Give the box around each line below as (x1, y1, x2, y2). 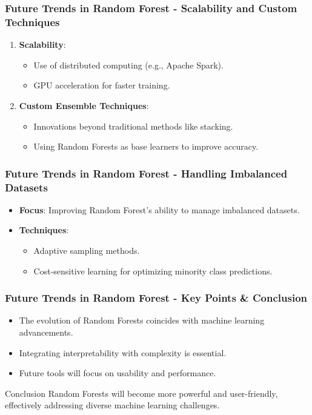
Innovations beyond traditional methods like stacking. (33, 119, 233, 132)
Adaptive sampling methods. (33, 244, 140, 257)
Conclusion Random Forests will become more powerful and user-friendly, (5, 387, 278, 399)
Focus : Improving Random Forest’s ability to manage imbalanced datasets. (19, 203, 300, 216)
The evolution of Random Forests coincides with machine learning (19, 314, 265, 327)
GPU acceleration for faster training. (33, 79, 170, 91)
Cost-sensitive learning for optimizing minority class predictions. (33, 264, 273, 277)
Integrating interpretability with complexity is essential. (19, 346, 227, 359)
